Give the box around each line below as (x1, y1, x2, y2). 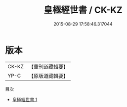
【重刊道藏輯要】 (28, 63, 68, 70)
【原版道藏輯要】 (28, 72, 68, 79)
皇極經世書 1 (12, 96, 38, 102)
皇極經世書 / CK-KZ (43, 4, 123, 16)
